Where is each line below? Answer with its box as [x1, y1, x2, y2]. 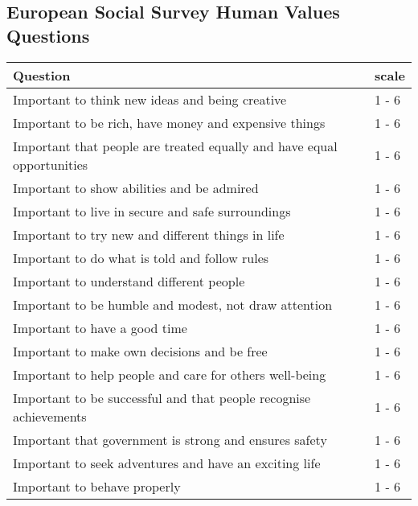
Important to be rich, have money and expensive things [13, 113, 326, 132]
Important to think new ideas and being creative [13, 89, 287, 109]
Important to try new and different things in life [13, 224, 285, 244]
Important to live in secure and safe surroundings [13, 201, 291, 220]
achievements [13, 406, 87, 426]
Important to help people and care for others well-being [13, 364, 326, 384]
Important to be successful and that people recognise [13, 388, 311, 407]
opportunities [13, 154, 88, 174]
